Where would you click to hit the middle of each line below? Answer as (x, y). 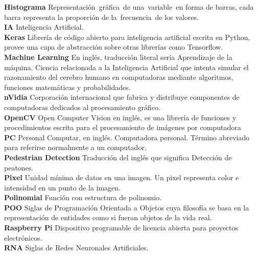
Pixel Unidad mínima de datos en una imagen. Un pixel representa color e (122, 177)
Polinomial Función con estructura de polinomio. (83, 197)
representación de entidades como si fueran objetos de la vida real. (108, 217)
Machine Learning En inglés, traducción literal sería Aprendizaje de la (118, 57)
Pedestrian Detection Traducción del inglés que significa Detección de (118, 157)
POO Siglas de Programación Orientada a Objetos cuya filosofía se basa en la (127, 207)
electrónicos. (23, 237)
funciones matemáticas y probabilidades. (67, 87)
